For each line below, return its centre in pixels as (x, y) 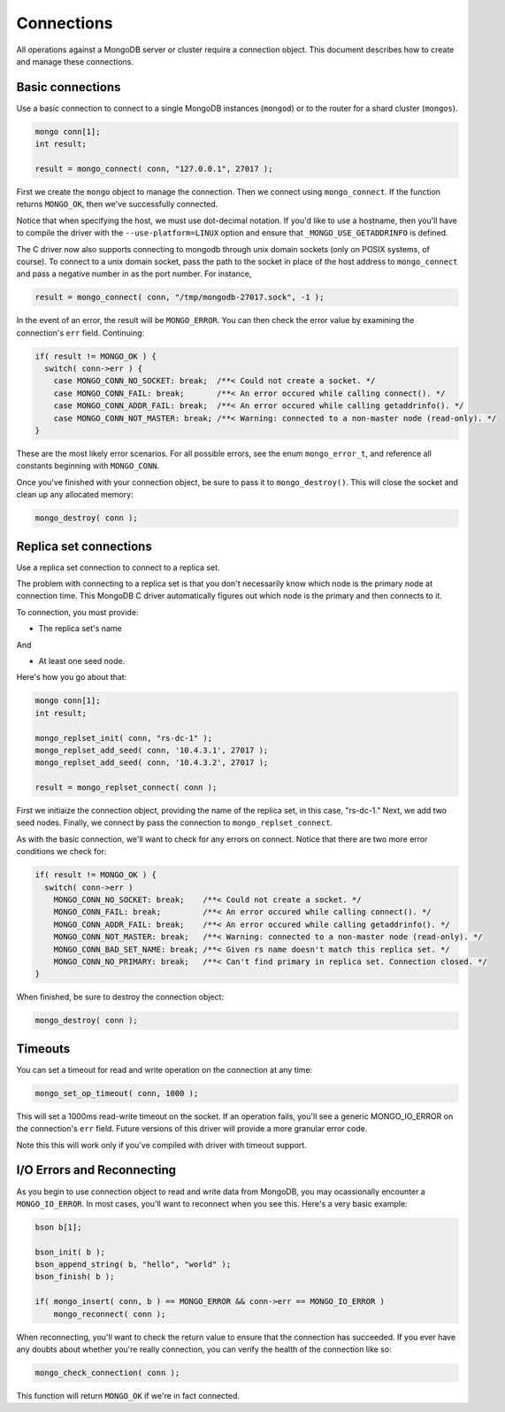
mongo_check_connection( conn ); (107, 1373)
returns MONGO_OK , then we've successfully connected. (117, 204)
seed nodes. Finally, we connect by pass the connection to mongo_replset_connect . (175, 822)
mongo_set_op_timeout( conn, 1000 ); (117, 1093)
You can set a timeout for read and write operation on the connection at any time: (165, 1069)
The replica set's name (80, 629)
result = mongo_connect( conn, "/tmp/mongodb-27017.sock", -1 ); (180, 297)
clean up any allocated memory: (75, 495)
